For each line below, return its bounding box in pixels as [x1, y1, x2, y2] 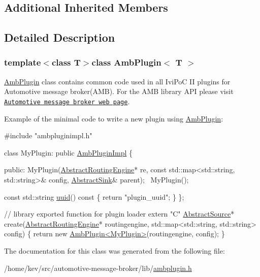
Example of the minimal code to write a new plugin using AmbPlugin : [4, 113, 223, 124]
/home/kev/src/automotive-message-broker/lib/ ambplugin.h [4, 262, 192, 273]
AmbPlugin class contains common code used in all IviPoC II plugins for [4, 76, 231, 86]
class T [51, 56, 81, 69]
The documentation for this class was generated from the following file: [4, 245, 225, 256]
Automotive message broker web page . [4, 96, 130, 106]
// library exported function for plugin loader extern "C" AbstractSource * [4, 208, 235, 219]
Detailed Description [4, 29, 115, 45]
